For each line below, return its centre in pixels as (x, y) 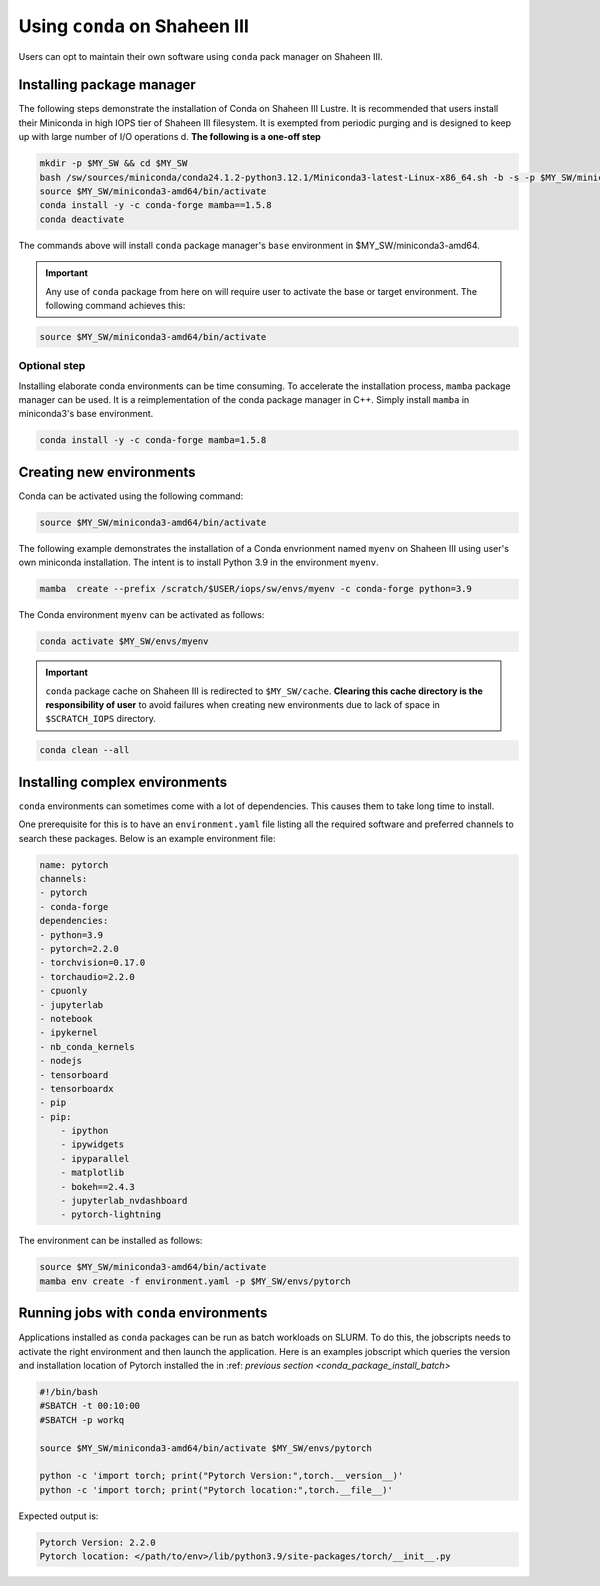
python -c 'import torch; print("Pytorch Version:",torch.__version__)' (221, 1476)
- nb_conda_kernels (87, 1046)
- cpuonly (63, 991)
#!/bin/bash (69, 1392)
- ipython (84, 1131)
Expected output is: (58, 1516)
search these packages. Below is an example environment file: (147, 838)
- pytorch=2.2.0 (79, 948)
